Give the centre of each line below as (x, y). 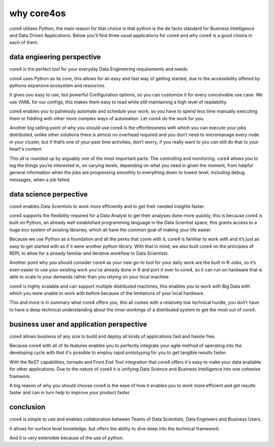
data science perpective (49, 194)
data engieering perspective (55, 57)
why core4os (38, 13)
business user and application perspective (78, 324)
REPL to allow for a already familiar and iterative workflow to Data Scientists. (89, 253)
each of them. (24, 43)
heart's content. (26, 149)
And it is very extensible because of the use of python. (66, 438)
